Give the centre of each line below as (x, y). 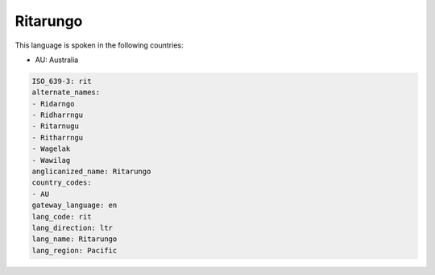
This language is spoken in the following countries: (99, 45)
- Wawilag (51, 160)
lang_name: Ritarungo (75, 239)
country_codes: (62, 183)
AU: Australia (57, 60)
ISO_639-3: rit (62, 81)
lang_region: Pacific (75, 250)
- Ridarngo (53, 104)
